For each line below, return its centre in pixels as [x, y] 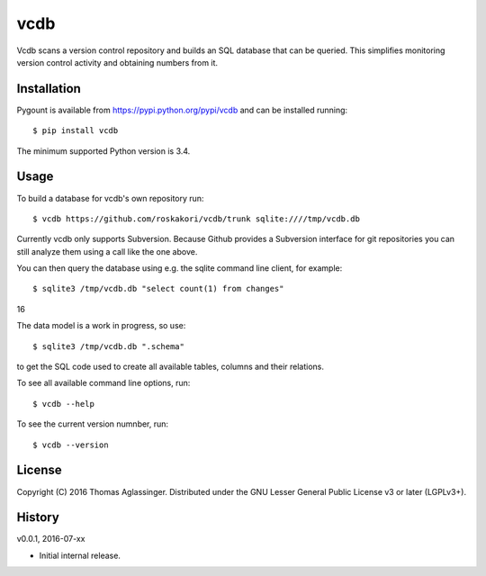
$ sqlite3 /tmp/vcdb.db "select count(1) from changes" [158, 289]
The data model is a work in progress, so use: [101, 326]
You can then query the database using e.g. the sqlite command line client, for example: [180, 268]
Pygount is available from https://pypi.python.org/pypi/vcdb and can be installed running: [182, 110]
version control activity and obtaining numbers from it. [117, 62]
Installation [49, 89]
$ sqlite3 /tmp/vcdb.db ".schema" [108, 346]
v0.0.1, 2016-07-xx [51, 539]
